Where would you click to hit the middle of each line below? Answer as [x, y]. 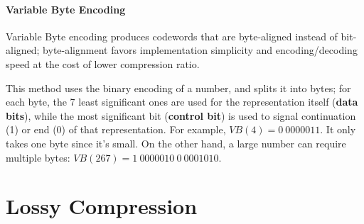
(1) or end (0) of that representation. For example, [116, 129]
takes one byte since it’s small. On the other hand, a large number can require [176, 143]
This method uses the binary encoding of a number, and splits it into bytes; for [178, 88]
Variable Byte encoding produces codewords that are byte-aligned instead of [172, 36]
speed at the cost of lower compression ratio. [103, 63]
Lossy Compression [102, 206]
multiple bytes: [38, 157]
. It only [338, 129]
